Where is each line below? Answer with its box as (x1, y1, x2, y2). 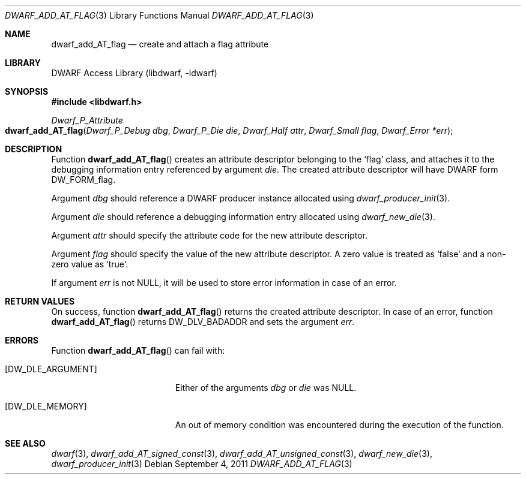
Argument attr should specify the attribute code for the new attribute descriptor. (51, 230, 368, 240)
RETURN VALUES (5, 296, 75, 306)
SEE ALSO (5, 438, 46, 448)
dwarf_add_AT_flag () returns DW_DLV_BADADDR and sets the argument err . (51, 317, 355, 327)
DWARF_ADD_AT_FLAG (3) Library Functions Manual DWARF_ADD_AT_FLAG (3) (5, 10, 314, 20)
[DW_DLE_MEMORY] (5, 401, 87, 411)
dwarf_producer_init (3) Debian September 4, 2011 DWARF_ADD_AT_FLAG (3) (51, 459, 352, 469)
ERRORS (5, 335, 39, 345)
